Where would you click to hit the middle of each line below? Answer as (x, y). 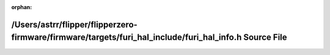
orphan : (22, 7)
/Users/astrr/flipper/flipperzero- (74, 24)
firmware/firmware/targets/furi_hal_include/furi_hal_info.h (127, 38)
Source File (265, 38)
